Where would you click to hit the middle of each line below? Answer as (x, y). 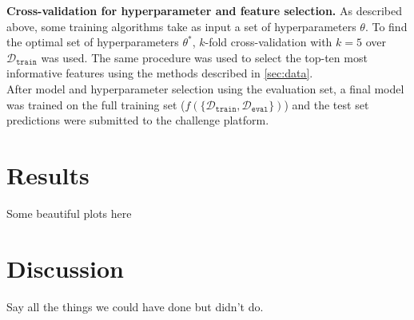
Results (48, 174)
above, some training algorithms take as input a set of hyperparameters (181, 26)
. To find (386, 26)
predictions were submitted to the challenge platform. (138, 120)
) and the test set (326, 104)
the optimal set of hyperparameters (93, 42)
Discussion (65, 268)
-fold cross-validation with (269, 42)
